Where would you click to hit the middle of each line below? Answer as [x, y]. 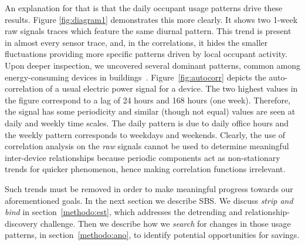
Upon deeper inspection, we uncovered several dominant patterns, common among [152, 65]
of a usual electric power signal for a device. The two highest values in [172, 88]
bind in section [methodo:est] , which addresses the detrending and [124, 212]
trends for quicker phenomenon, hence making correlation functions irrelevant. [145, 169]
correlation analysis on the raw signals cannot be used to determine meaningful [147, 146]
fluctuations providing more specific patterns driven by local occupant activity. [146, 54]
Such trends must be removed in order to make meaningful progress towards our [149, 188]
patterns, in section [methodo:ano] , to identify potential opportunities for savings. [152, 235]
